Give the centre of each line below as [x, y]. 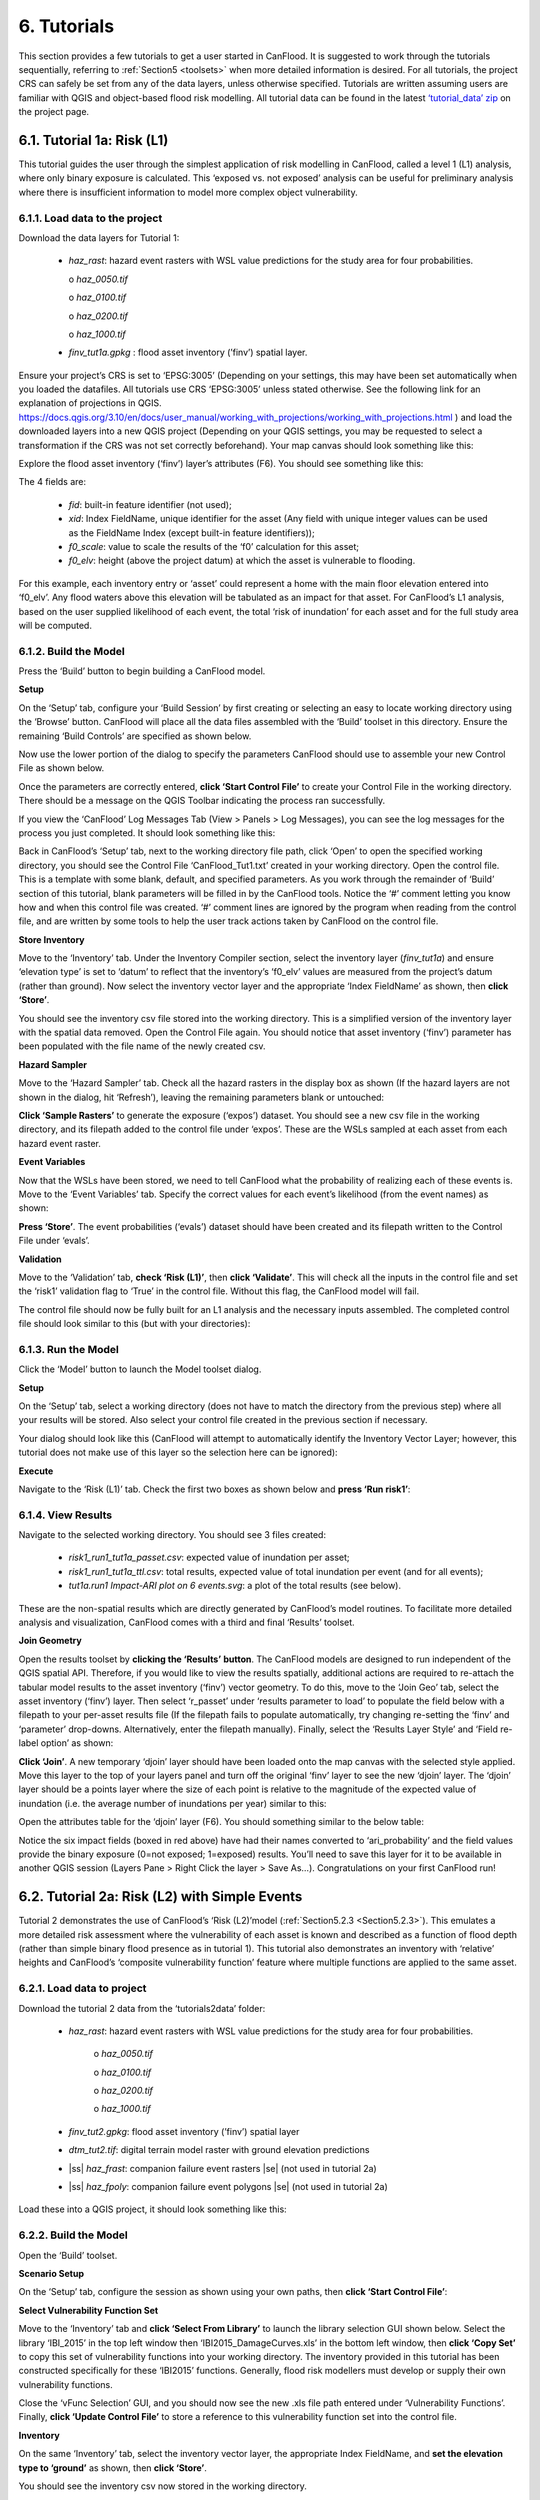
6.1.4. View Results [65, 1515]
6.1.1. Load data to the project [90, 218]
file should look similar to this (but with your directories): [134, 1324]
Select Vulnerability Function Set [88, 2310]
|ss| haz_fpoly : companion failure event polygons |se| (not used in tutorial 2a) [228, 2187]
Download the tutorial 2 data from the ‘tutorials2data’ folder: [142, 2008]
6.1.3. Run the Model [68, 1349]
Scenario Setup [51, 2273]
